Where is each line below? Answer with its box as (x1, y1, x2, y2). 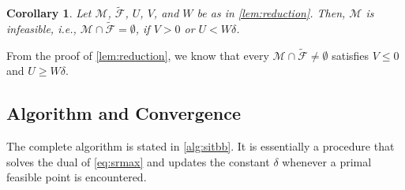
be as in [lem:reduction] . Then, (197, 5, 346, 21)
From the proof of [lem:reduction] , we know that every (6, 47, 269, 63)
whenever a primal (282, 153, 372, 170)
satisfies (332, 47, 369, 63)
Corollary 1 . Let (6, 5, 92, 21)
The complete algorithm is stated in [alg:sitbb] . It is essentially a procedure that (6, 138, 395, 155)
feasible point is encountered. (6, 169, 147, 185)
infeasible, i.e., (6, 20, 77, 37)
